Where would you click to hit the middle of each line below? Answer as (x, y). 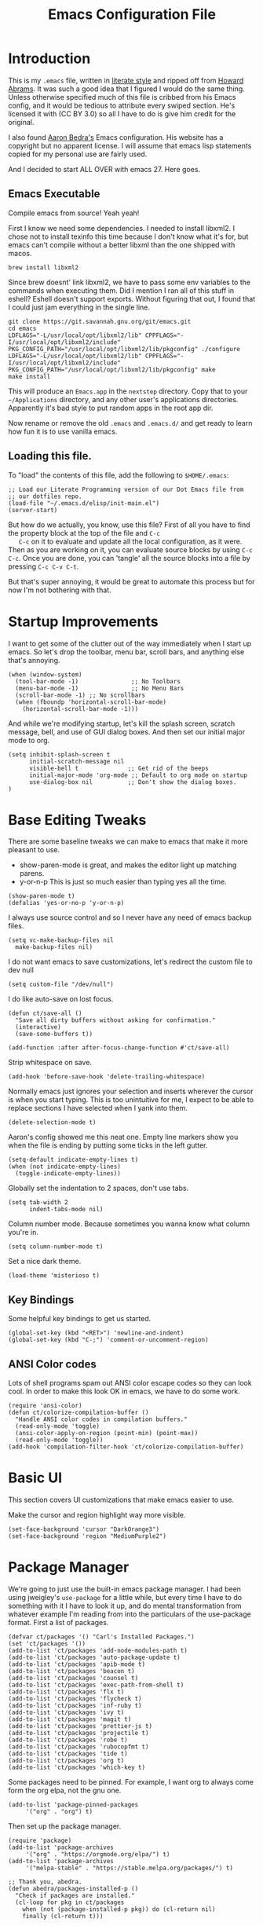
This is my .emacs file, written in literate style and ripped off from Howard (126, 80)
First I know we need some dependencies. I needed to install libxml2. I (122, 228)
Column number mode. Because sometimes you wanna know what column (129, 1224)
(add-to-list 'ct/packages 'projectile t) (79, 1733)
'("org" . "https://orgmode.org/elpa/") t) (98, 1854)
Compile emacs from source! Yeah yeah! (74, 213)
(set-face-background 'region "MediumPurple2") (88, 1536)
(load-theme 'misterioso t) (54, 1276)
